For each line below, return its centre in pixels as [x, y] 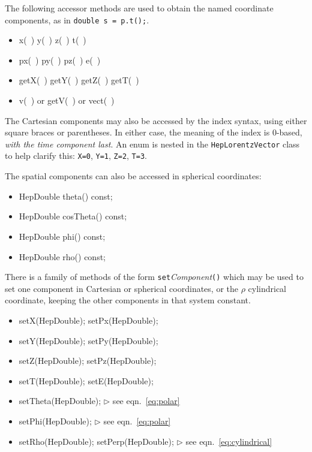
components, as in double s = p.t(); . [77, 19]
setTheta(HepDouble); [60, 401]
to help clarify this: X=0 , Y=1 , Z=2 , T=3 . [76, 156]
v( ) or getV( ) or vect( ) [67, 100]
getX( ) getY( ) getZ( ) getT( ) [79, 80]
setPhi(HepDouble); [55, 421]
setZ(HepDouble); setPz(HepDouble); [88, 361]
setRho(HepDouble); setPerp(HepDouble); [96, 441]
